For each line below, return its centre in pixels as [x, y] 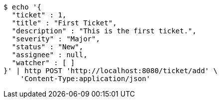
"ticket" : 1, [39, 15]
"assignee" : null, [50, 55]
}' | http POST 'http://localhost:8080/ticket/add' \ [110, 71]
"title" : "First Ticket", [64, 23]
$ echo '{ [22, 7]
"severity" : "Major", [56, 39]
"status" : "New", [48, 47]
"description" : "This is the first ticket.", [104, 31]
